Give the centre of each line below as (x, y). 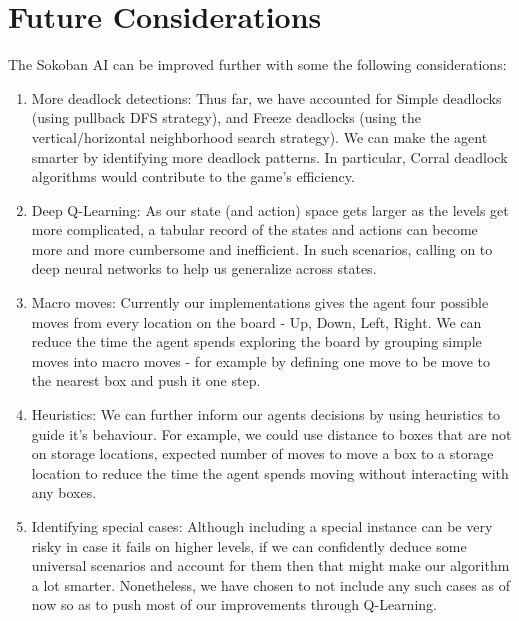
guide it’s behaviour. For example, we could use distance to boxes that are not (271, 433)
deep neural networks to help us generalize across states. (204, 268)
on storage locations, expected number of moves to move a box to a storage (262, 453)
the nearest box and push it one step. (146, 380)
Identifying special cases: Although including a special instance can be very (262, 526)
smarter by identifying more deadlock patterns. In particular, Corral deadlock (269, 156)
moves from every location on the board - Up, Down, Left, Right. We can (256, 321)
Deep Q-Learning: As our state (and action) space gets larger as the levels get (270, 209)
